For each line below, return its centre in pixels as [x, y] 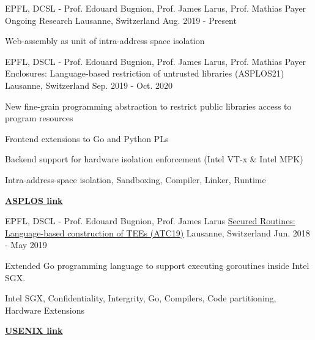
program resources [39, 118]
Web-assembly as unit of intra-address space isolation [105, 41]
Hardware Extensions [45, 310]
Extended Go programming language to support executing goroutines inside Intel [157, 265]
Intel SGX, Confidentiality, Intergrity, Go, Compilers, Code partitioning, [141, 298]
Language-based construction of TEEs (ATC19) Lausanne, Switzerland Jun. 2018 [157, 232]
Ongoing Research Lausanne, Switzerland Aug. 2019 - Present [121, 20]
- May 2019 [26, 245]
